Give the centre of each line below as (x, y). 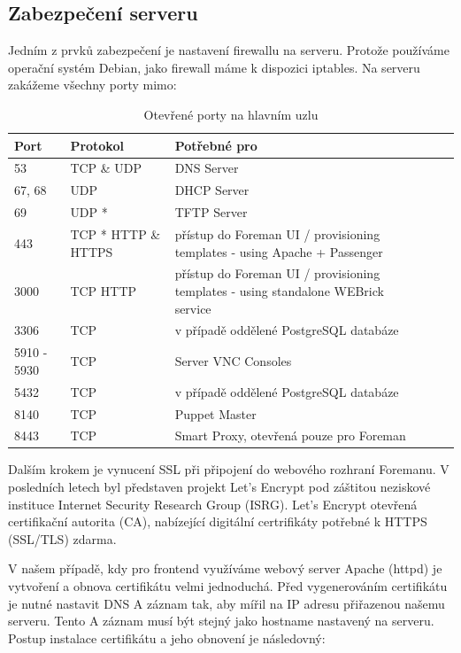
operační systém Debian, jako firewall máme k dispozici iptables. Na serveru (214, 67)
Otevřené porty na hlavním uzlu (231, 114)
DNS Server (207, 168)
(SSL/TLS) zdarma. (62, 538)
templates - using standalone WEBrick (279, 290)
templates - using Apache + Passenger (279, 251)
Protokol (97, 145)
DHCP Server (212, 190)
